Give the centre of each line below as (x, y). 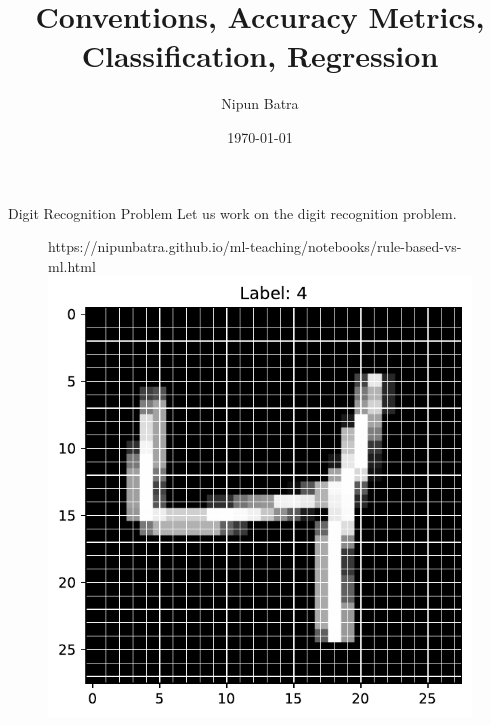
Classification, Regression (260, 55)
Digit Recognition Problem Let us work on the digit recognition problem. (232, 212)
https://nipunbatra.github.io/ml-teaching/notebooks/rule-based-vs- (255, 246)
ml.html (72, 265)
